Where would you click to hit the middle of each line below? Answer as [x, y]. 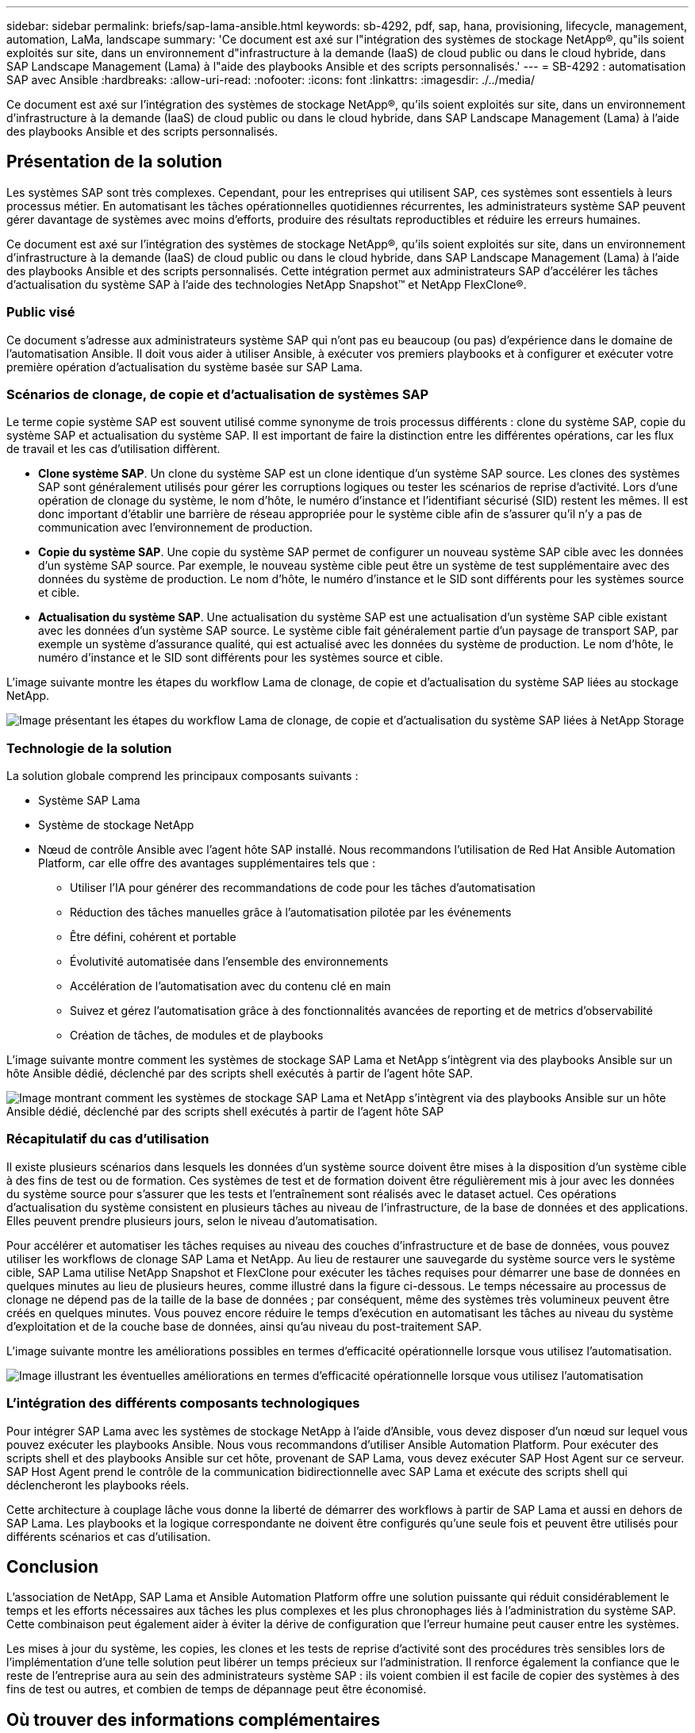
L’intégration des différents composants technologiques [183, 1403]
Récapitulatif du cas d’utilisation [108, 1139]
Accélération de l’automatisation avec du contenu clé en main [230, 986]
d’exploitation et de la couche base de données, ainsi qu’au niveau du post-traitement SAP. [244, 1326]
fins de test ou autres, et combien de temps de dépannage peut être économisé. [217, 1689]
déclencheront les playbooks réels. [98, 1485]
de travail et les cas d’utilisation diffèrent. [113, 449]
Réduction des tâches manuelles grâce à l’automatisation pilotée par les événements [291, 913]
